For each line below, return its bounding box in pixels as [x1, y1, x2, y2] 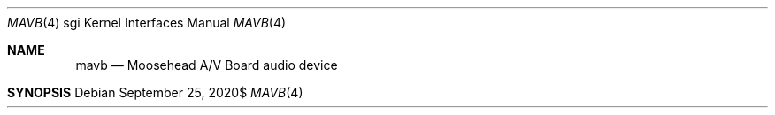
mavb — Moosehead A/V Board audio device [75, 57, 338, 73]
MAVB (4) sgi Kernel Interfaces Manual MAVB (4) [7, 15, 287, 30]
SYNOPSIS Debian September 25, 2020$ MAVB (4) [7, 85, 303, 100]
